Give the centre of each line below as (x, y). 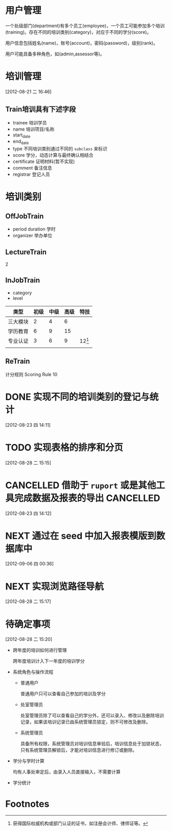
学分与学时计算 (28, 761)
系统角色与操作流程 (33, 672)
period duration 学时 (34, 229)
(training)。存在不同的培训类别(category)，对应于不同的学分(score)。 (79, 32)
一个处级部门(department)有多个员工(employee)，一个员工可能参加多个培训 (85, 26)
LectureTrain (26, 252)
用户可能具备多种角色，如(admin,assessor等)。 (55, 54)
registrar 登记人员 (31, 174)
